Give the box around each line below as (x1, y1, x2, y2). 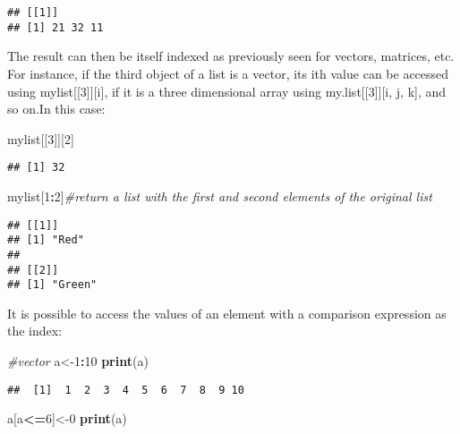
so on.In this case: (7, 99, 106, 118)
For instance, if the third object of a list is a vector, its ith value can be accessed (7, 64, 449, 82)
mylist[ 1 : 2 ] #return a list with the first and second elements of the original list (7, 186, 432, 205)
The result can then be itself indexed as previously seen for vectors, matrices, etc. (7, 47, 455, 65)
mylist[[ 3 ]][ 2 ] (7, 129, 74, 148)
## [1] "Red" (7, 234, 84, 247)
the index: (7, 321, 63, 340)
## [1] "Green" (7, 278, 98, 292)
